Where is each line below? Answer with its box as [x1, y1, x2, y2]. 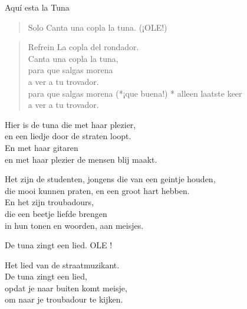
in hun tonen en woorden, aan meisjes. [5, 219, 144, 231]
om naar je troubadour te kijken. [5, 293, 123, 305]
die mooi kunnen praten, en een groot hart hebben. [5, 184, 190, 196]
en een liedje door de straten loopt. [5, 130, 131, 142]
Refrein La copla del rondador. [28, 41, 139, 53]
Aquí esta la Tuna [5, 1, 70, 13]
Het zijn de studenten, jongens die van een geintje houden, [5, 173, 216, 185]
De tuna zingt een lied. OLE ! [5, 239, 113, 251]
